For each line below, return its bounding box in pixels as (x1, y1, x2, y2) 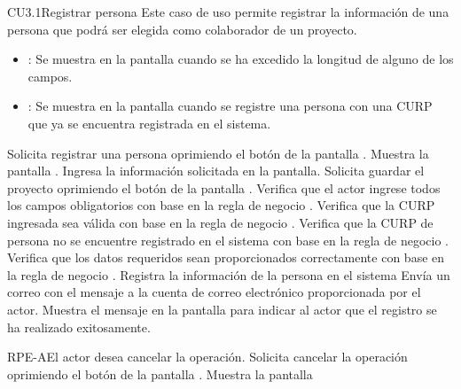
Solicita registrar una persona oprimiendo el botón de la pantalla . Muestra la (7, 144, 429, 162)
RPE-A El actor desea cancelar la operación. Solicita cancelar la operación (7, 347, 408, 366)
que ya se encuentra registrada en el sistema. (27, 113, 271, 132)
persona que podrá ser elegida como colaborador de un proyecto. (7, 19, 357, 38)
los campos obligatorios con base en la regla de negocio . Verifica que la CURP (7, 196, 435, 214)
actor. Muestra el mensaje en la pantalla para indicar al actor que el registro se (7, 300, 437, 318)
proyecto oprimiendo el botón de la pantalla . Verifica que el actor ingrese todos (7, 178, 441, 197)
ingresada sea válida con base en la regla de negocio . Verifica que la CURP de (7, 213, 434, 231)
